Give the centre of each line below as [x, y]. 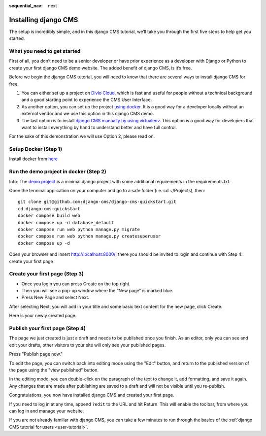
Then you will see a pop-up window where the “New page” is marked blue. [97, 291]
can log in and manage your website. [47, 411]
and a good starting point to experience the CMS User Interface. [87, 100]
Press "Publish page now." [36, 354]
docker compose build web [49, 216]
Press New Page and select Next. [55, 298]
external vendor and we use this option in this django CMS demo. [88, 114]
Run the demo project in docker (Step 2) [58, 171]
